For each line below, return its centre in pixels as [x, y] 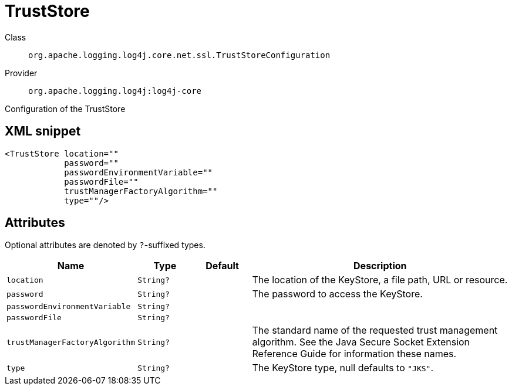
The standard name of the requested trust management [375, 330]
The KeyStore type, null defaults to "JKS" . [343, 368]
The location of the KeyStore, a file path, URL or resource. [380, 280]
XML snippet [43, 131]
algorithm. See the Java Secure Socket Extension [361, 342]
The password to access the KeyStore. [337, 294]
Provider [21, 73]
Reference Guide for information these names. [354, 354]
